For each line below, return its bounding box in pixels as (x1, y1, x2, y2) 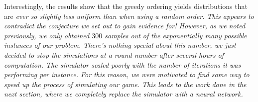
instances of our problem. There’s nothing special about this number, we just (4, 40, 236, 50)
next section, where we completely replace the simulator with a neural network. (4, 89, 243, 99)
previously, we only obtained (4, 30, 90, 40)
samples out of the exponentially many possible (105, 30, 247, 40)
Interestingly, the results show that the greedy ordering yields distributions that (4, 1, 248, 11)
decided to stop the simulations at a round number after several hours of (4, 49, 224, 60)
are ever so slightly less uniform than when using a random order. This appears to (4, 10, 254, 21)
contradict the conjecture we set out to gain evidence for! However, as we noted (4, 20, 246, 31)
